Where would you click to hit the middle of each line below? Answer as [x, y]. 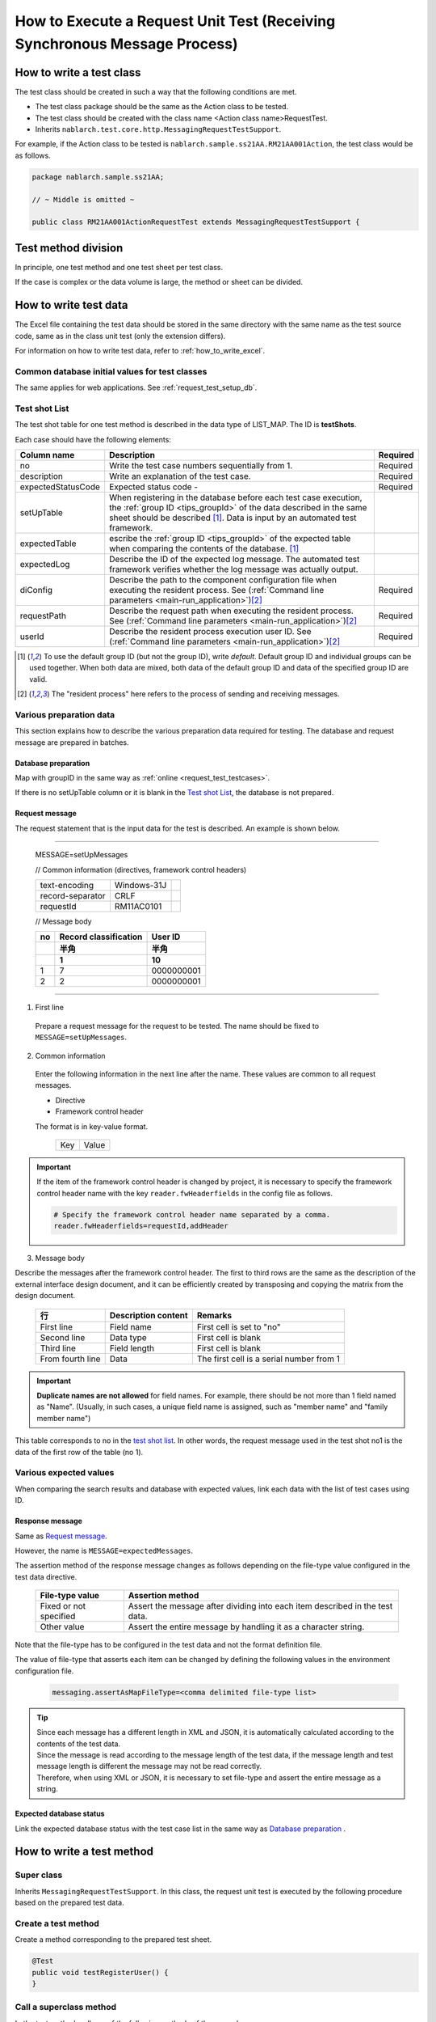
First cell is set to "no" [239, 1326]
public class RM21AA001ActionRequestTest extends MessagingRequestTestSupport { [196, 222]
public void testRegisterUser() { [100, 1972]
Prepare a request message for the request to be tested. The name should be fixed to [177, 1026]
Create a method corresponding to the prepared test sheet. [113, 1940]
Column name [47, 455]
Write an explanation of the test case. [180, 476]
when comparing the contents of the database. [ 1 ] [204, 548]
